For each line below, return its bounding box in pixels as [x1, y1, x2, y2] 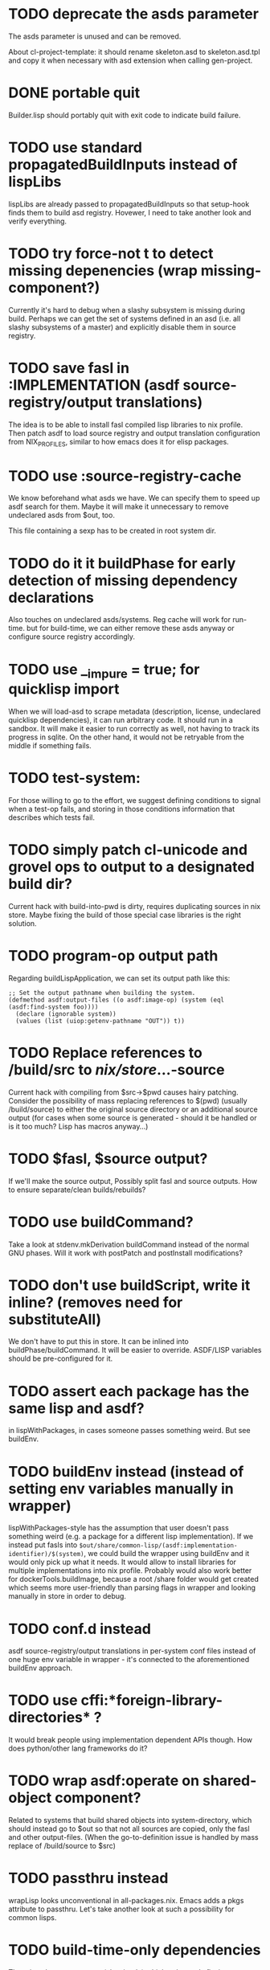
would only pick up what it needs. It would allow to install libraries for [8, 1557, 237, 1567]
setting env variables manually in [8, 1480, 235, 1497]
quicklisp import [8, 680, 120, 698]
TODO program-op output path [8, 946, 219, 965]
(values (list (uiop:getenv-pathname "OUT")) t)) [15, 1017, 185, 1025]
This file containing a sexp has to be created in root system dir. [8, 526, 217, 535]
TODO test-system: [8, 769, 141, 788]
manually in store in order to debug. [8, 1591, 127, 1601]
